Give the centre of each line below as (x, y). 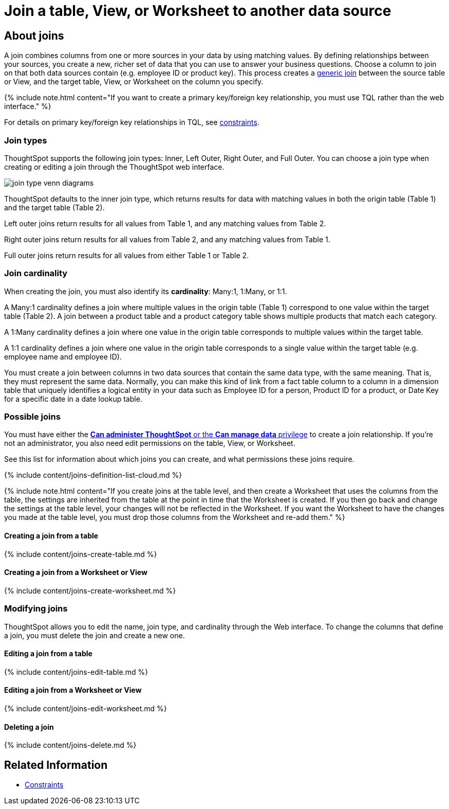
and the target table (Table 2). (54, 207)
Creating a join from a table (51, 536)
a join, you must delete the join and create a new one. (95, 635)
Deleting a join (29, 727)
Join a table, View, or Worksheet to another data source (198, 11)
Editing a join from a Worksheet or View (73, 690)
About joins (34, 35)
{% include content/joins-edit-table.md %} (76, 672)
